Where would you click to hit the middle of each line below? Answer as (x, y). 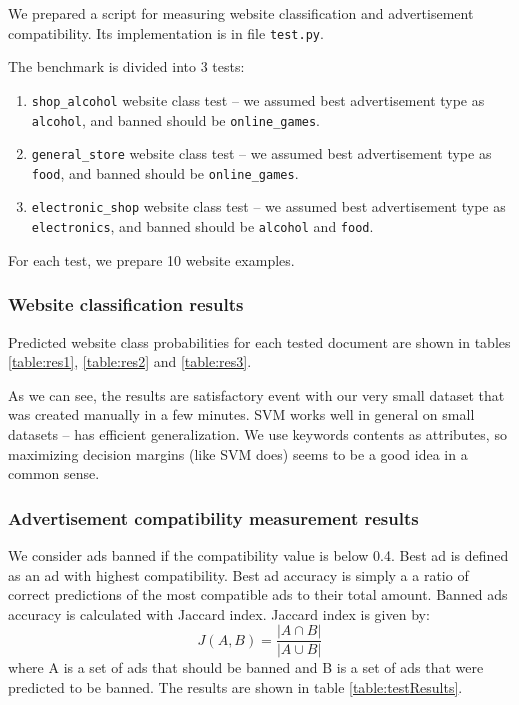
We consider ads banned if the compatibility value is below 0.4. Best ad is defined (258, 554)
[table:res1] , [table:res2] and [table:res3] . (130, 361)
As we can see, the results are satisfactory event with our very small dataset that (256, 394)
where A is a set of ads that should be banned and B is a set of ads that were (246, 667)
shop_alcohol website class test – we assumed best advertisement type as (258, 99)
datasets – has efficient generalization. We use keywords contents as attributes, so (257, 433)
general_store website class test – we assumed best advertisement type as (261, 153)
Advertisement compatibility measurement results (213, 517)
